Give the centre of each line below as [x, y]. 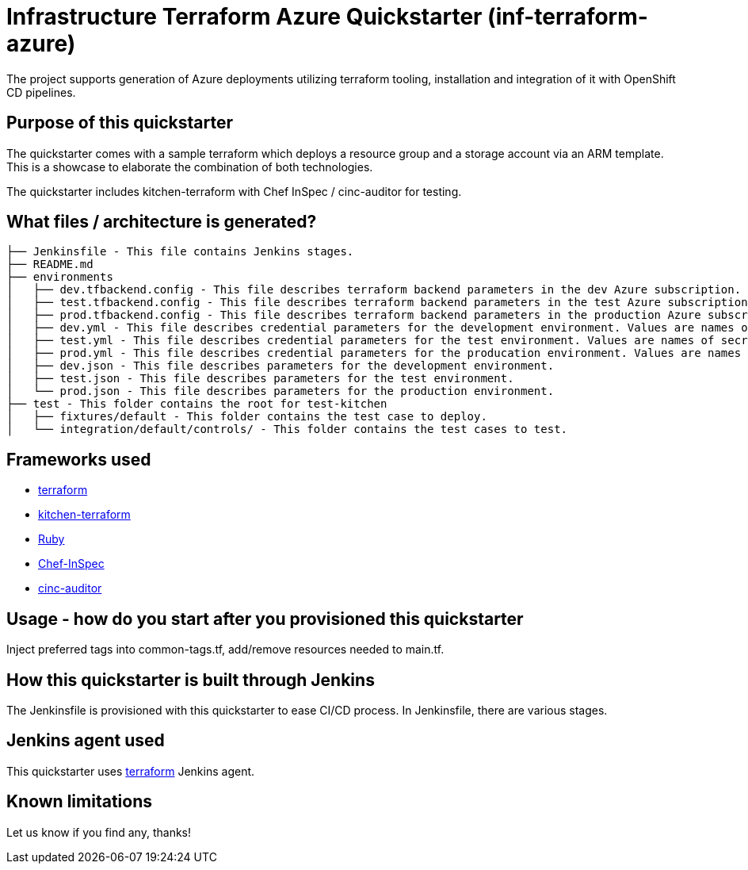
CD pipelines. [41, 92]
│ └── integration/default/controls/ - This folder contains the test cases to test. [287, 429]
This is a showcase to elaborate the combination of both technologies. [190, 167]
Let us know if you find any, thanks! [99, 832]
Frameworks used [79, 459]
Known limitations [79, 802]
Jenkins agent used [86, 741]
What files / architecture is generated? [162, 222]
